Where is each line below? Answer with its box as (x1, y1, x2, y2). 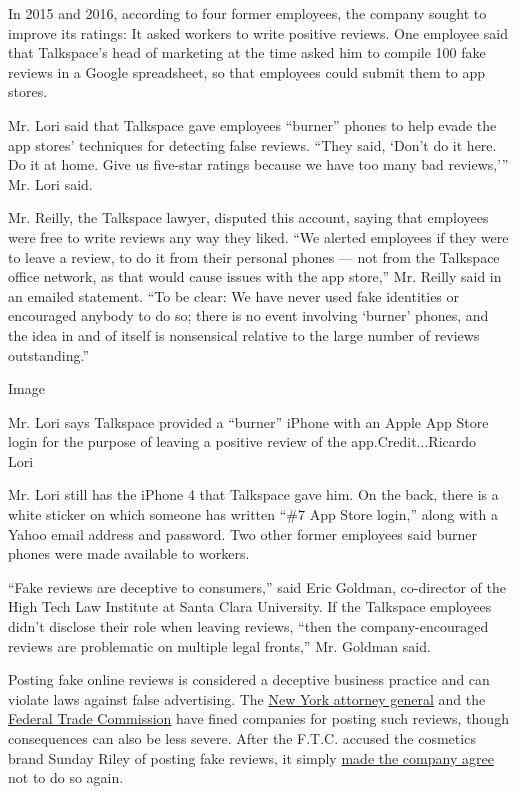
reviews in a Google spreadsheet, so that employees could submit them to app (8, 61, 485, 82)
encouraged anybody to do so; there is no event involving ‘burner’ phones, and (8, 305, 489, 326)
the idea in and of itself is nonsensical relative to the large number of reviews (8, 324, 480, 345)
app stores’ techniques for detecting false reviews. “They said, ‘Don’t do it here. (8, 134, 497, 155)
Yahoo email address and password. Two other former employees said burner (8, 523, 477, 544)
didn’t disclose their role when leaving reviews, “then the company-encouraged (8, 616, 489, 637)
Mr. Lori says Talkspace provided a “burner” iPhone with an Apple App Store (8, 411, 489, 432)
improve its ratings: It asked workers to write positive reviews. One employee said (8, 22, 509, 43)
